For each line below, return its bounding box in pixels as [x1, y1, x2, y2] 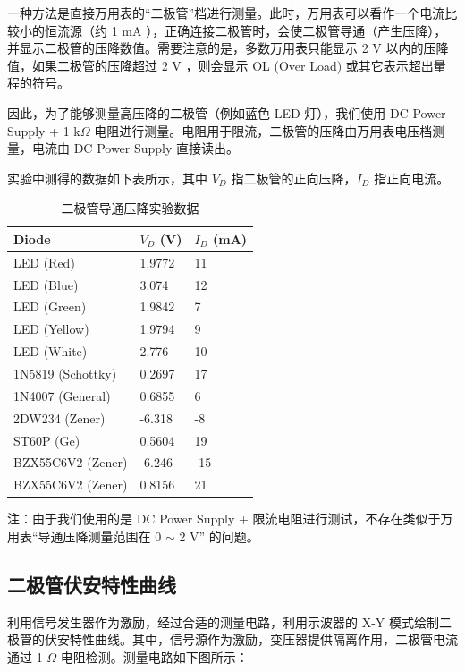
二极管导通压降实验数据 [61, 199, 199, 217]
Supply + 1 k [7, 121, 80, 140]
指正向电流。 [374, 168, 450, 187]
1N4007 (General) [13, 386, 111, 404]
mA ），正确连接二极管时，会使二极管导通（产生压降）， [122, 21, 447, 39]
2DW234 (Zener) [13, 408, 106, 427]
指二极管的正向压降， [231, 168, 357, 187]
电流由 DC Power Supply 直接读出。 [31, 139, 240, 157]
